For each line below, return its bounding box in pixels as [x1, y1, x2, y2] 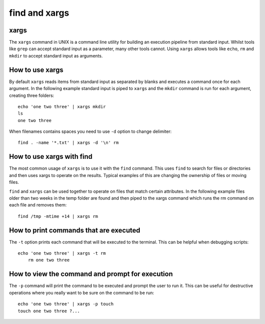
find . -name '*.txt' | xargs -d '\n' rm [18, 140, 119, 146]
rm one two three [27, 257, 70, 263]
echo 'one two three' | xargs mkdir [18, 104, 106, 109]
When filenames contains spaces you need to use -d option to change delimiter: [9, 128, 172, 135]
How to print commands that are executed [9, 226, 140, 235]
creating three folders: [9, 92, 54, 98]
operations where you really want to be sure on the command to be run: [9, 290, 155, 295]
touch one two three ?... [18, 308, 80, 314]
